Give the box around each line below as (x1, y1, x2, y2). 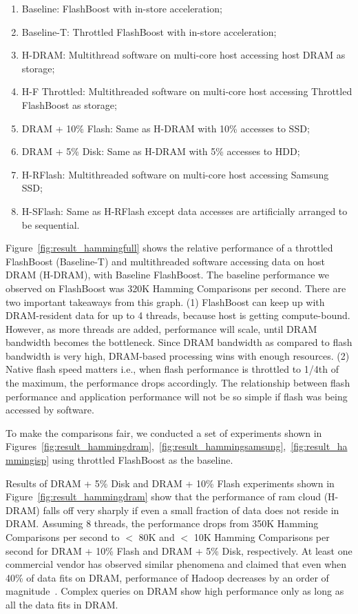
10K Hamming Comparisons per (193, 530, 330, 544)
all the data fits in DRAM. (6, 597, 118, 611)
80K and (138, 530, 175, 544)
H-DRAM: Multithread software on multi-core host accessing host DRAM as (21, 48, 346, 62)
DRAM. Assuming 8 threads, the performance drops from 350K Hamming (6, 516, 319, 531)
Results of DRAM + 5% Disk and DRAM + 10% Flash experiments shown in (6, 475, 335, 490)
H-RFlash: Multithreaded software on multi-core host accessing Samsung (21, 167, 329, 181)
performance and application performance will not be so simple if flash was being (6, 389, 348, 403)
